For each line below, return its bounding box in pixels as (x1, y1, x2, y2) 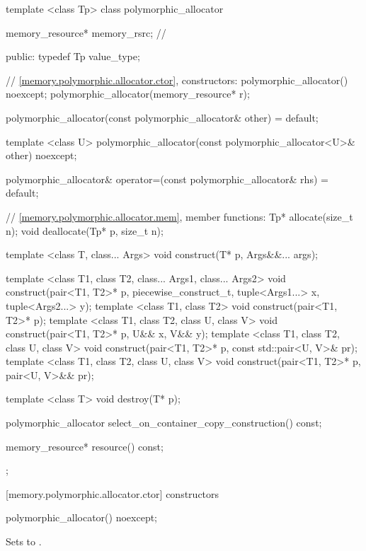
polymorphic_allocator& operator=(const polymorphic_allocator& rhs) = (6, 171, 328, 186)
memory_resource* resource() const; (6, 439, 164, 453)
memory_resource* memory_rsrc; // (6, 25, 166, 40)
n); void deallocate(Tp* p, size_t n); (6, 223, 164, 238)
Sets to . (6, 534, 42, 549)
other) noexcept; (6, 148, 77, 163)
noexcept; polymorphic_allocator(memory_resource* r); (6, 86, 250, 101)
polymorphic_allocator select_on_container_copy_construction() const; (6, 415, 322, 430)
